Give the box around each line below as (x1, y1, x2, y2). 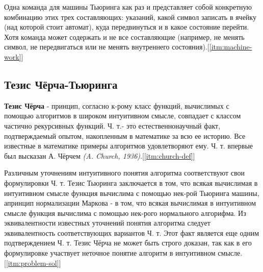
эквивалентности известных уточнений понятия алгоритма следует (4, 217, 211, 228)
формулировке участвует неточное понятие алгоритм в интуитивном (4, 248, 216, 258)
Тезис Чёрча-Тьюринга (4, 76, 118, 92)
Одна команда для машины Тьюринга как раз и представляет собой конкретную (4, 2, 252, 12)
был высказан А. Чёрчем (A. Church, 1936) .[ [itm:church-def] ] (4, 150, 195, 161)
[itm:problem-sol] (6, 257, 59, 268)
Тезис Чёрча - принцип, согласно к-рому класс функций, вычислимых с (4, 100, 229, 111)
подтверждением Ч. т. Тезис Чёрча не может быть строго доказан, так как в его (4, 237, 252, 248)
